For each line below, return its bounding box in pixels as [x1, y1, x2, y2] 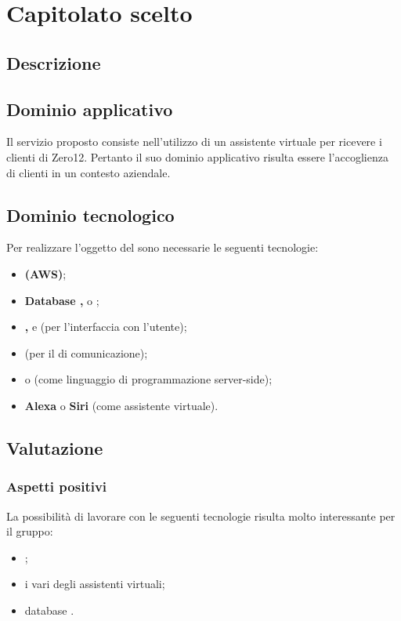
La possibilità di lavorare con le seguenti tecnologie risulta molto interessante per [6, 507, 396, 524]
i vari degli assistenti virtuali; [24, 576, 165, 592]
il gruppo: [6, 523, 53, 539]
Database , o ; [24, 292, 99, 308]
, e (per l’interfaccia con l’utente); [24, 318, 187, 335]
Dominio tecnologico [6, 202, 175, 227]
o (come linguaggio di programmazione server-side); [24, 371, 273, 387]
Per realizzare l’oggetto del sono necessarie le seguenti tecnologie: [6, 239, 319, 256]
